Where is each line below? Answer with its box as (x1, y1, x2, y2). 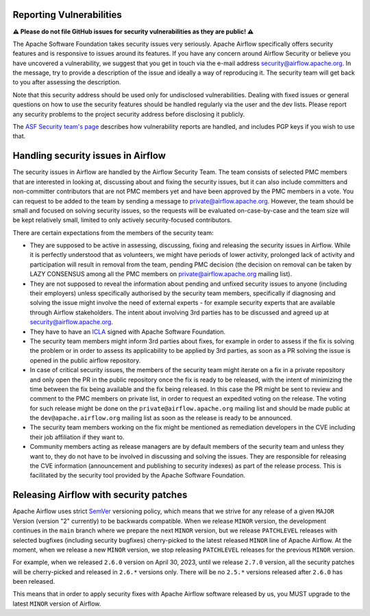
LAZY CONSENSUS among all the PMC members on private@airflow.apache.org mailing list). (29, 270, 293, 278)
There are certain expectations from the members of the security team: (12, 228, 214, 236)
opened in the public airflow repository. (29, 356, 141, 365)
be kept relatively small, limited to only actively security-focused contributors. (12, 216, 232, 224)
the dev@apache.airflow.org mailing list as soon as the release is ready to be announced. (29, 414, 293, 422)
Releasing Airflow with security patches (12, 489, 188, 501)
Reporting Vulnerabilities (12, 9, 123, 21)
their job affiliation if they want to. (29, 432, 125, 441)
